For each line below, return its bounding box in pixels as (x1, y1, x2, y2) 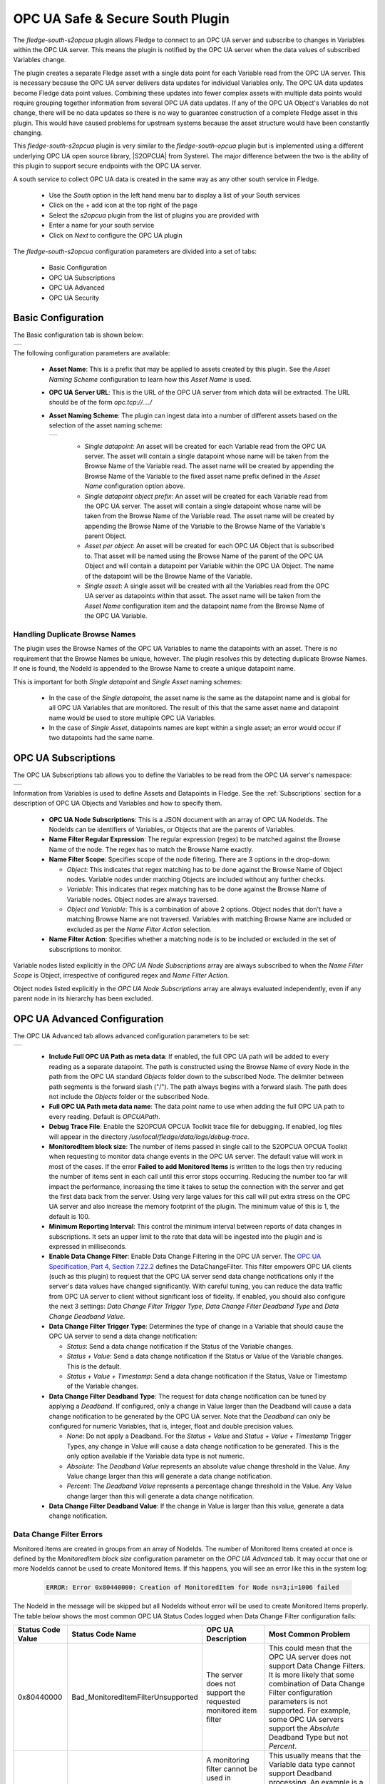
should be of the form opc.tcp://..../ (48, 398, 153, 407)
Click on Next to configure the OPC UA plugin (48, 230, 183, 239)
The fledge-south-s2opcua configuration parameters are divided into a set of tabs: (13, 247, 257, 255)
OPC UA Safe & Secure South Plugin (13, 11, 230, 26)
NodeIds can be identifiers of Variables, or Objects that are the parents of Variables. (48, 825, 296, 833)
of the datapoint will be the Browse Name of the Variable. (84, 572, 252, 580)
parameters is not (268, 1697, 328, 1707)
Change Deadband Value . (48, 1312, 125, 1320)
